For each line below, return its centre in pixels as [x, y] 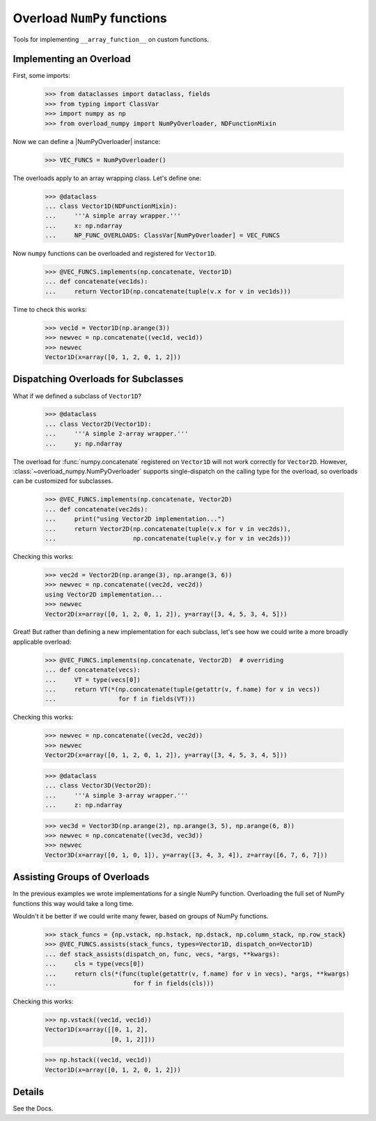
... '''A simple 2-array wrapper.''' [117, 434]
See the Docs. [33, 1108]
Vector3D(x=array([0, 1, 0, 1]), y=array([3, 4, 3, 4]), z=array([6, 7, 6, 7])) [186, 855]
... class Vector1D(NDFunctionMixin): [111, 206]
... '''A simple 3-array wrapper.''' [117, 795]
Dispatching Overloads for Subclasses [98, 379]
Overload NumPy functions [90, 18]
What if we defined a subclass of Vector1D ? [77, 396]
